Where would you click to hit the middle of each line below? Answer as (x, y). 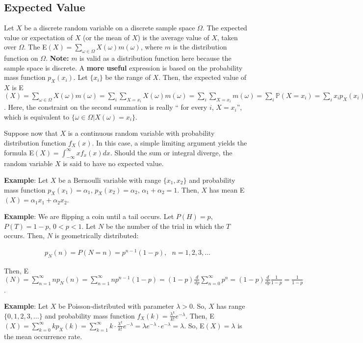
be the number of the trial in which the (165, 226)
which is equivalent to (37, 116)
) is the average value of (173, 37)
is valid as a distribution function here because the (156, 58)
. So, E (194, 325)
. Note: (57, 58)
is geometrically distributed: (97, 235)
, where (151, 47)
